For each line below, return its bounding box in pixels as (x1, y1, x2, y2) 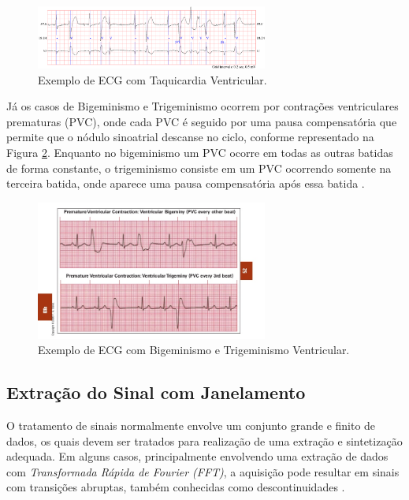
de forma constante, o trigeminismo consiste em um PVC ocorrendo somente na (6, 159, 392, 176)
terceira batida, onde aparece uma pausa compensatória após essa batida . (6, 175, 365, 192)
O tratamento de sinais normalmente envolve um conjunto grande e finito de (6, 417, 376, 434)
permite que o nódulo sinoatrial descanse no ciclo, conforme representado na (6, 129, 374, 145)
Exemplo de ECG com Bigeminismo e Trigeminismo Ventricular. (38, 341, 350, 358)
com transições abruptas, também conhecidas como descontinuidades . (6, 479, 345, 495)
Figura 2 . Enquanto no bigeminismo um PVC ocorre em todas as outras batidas (6, 144, 393, 160)
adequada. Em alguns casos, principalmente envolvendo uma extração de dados (6, 448, 389, 465)
